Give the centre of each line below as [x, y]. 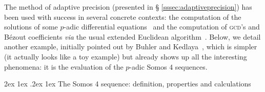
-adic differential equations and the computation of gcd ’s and [162, 27]
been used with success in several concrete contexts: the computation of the [123, 17]
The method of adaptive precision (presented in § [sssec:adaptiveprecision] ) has [128, 7]
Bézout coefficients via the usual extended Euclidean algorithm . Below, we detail [132, 36]
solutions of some [31, 27]
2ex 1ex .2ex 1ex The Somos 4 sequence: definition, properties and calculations [128, 84]
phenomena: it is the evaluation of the [64, 66]
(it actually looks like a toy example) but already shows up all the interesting [126, 56]
